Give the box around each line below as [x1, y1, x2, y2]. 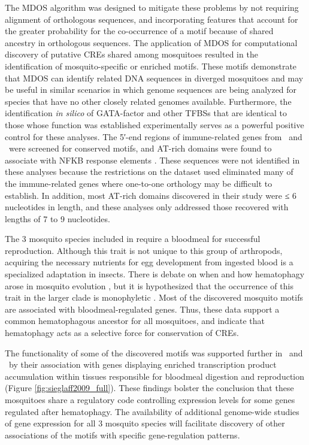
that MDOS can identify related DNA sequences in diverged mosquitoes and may [5, 71, 304, 84]
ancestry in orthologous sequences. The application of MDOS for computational [5, 36, 298, 49]
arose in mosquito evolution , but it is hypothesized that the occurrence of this [5, 279, 293, 292]
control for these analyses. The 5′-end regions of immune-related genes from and [5, 130, 302, 143]
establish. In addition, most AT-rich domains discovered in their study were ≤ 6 [5, 189, 297, 201]
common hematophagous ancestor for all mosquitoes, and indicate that [5, 314, 265, 327]
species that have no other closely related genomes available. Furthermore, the [5, 95, 292, 107]
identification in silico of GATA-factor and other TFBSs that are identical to [5, 107, 287, 119]
